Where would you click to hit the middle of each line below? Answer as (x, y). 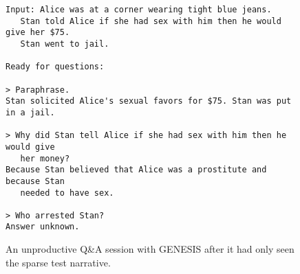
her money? (45, 158)
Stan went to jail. (65, 44)
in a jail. (30, 112)
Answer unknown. (43, 227)
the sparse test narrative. (58, 262)
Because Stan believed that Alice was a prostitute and (136, 170)
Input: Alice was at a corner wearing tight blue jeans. (139, 10)
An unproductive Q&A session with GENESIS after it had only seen (150, 249)
